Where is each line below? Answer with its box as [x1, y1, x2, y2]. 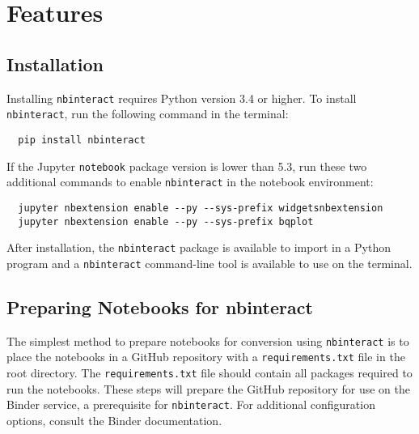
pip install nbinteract [18, 134, 146, 146]
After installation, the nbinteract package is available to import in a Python [6, 239, 391, 256]
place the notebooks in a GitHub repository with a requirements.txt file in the [6, 348, 405, 365]
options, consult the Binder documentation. [6, 411, 222, 428]
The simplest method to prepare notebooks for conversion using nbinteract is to [6, 332, 409, 349]
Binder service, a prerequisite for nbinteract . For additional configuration [6, 396, 375, 413]
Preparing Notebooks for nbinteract [6, 294, 313, 319]
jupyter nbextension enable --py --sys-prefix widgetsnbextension [18, 202, 383, 214]
